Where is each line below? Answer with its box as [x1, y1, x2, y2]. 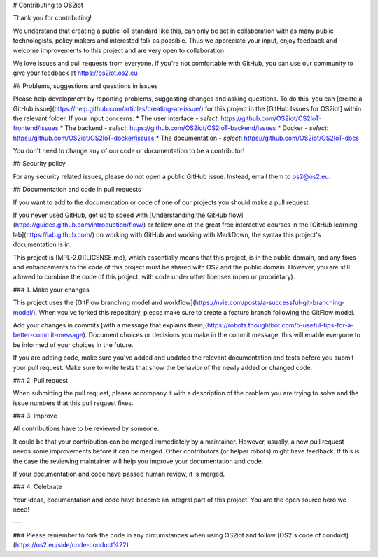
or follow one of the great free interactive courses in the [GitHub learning [147, 220, 358, 229]
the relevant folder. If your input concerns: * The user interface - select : [13, 114, 220, 122]
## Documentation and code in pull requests [13, 185, 141, 194]
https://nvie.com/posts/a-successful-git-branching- [195, 298, 345, 307]
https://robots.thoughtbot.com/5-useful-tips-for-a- [206, 320, 354, 329]
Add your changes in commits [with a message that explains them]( [13, 320, 208, 329]
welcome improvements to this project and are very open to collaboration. [13, 46, 227, 55]
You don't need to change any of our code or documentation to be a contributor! [13, 147, 245, 155]
